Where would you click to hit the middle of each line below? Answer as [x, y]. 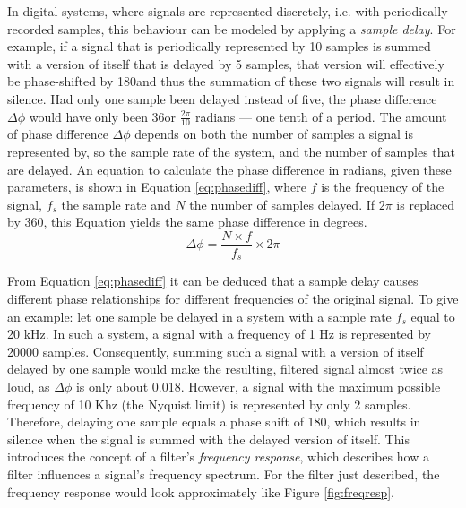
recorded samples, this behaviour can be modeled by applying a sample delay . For [232, 28]
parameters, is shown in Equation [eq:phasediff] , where [157, 187]
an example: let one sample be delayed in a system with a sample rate [199, 316]
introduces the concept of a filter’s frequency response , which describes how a [218, 456]
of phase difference [58, 134]
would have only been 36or [103, 116]
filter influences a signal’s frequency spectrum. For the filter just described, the [224, 474]
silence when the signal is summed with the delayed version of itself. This [208, 439]
